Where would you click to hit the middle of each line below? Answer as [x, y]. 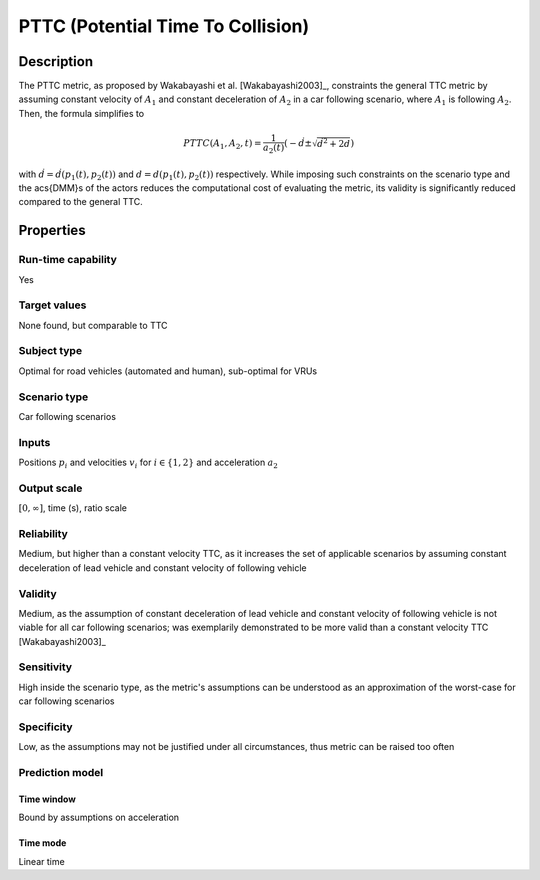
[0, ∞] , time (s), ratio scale [73, 508]
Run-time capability [67, 260]
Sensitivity [45, 667]
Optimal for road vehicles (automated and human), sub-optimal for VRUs [168, 371]
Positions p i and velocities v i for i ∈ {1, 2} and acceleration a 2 [148, 463]
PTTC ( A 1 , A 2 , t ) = [222, 145]
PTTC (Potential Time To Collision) [164, 26]
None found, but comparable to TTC [93, 325]
